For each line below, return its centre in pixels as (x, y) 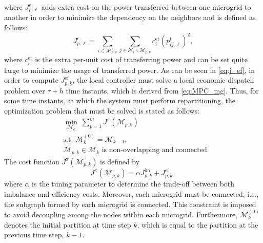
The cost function (32, 161)
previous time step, (34, 235)
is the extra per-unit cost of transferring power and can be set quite (141, 59)
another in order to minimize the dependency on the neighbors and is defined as (130, 17)
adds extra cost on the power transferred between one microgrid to (146, 7)
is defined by (120, 161)
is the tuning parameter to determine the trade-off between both (133, 184)
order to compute (31, 80)
